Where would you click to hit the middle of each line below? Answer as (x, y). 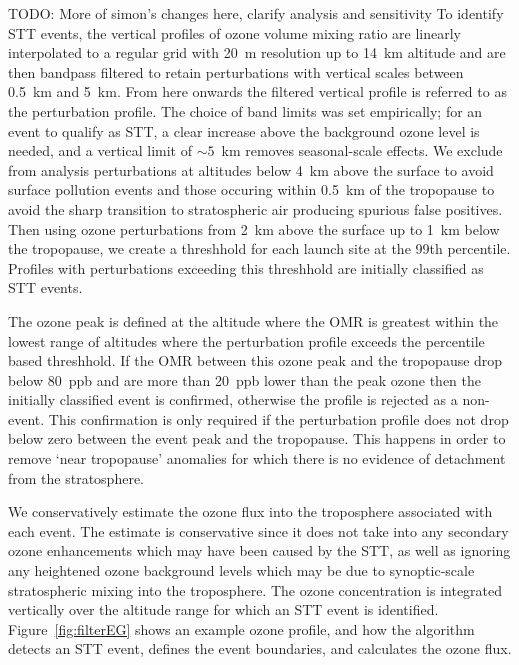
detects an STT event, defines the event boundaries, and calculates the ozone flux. (260, 648)
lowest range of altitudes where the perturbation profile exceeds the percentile (246, 340)
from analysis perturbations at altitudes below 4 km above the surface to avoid (251, 169)
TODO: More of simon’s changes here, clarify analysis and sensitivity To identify (256, 13)
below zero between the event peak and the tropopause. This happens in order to (257, 438)
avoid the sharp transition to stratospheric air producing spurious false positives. (255, 208)
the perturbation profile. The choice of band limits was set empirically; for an (245, 110)
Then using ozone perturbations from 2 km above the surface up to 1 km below (254, 228)
